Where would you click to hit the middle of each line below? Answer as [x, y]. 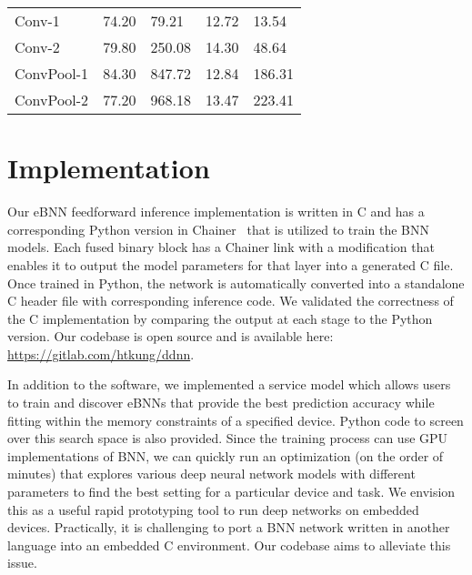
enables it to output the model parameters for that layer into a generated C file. [231, 264]
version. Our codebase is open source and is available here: [171, 336]
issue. [22, 563]
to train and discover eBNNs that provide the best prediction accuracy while [221, 403]
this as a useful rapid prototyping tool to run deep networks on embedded [213, 509]
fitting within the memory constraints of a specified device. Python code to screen [236, 420]
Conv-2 [37, 47]
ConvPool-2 [52, 100]
